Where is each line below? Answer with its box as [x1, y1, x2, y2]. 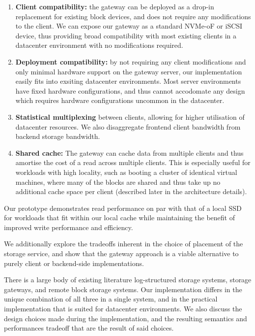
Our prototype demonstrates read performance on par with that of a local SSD [4, 202, 242, 213]
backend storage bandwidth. [15, 131, 100, 141]
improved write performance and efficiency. [4, 222, 133, 232]
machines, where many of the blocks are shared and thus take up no [15, 176, 221, 187]
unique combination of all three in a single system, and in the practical [4, 294, 218, 304]
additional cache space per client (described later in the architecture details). [15, 186, 247, 197]
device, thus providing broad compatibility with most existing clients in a [15, 30, 236, 40]
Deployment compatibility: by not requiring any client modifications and [15, 56, 246, 67]
